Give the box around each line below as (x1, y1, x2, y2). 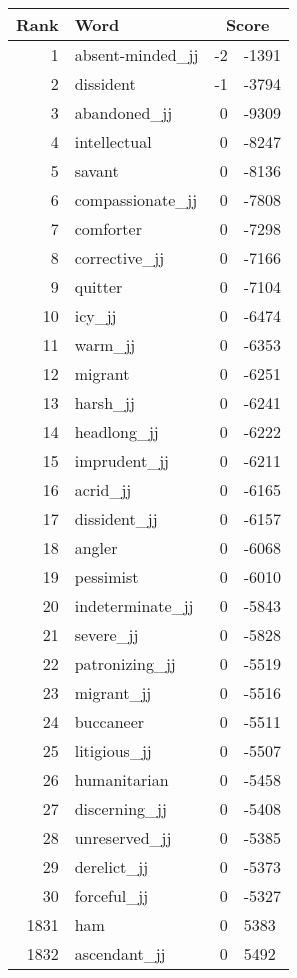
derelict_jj (74, 855, 149, 878)
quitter (74, 275, 123, 298)
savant (74, 159, 119, 182)
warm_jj (74, 333, 136, 356)
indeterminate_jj (74, 594, 194, 617)
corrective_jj (74, 246, 165, 269)
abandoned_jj (74, 101, 173, 124)
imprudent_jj (74, 449, 170, 472)
